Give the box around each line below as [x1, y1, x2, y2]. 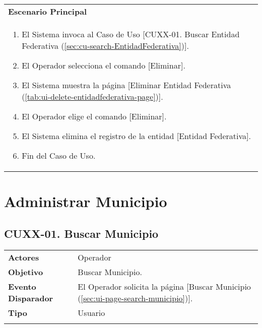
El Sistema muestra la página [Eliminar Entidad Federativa [22, 79, 231, 91]
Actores [8, 251, 39, 263]
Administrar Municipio [4, 191, 167, 212]
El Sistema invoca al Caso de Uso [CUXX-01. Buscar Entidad [22, 28, 240, 40]
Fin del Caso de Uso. [22, 150, 96, 161]
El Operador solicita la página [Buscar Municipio [78, 280, 251, 292]
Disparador [8, 292, 53, 304]
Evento [8, 280, 36, 292]
